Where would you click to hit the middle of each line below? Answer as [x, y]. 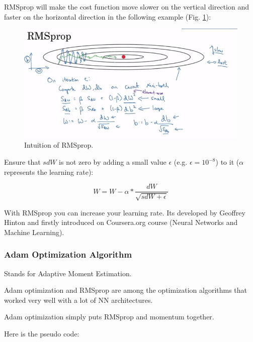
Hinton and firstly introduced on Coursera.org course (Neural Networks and [121, 222]
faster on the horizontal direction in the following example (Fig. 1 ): [108, 16]
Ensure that [22, 162]
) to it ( [227, 162]
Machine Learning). [34, 232]
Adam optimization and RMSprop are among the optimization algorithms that [126, 290]
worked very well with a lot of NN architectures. [78, 300]
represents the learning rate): [49, 172]
